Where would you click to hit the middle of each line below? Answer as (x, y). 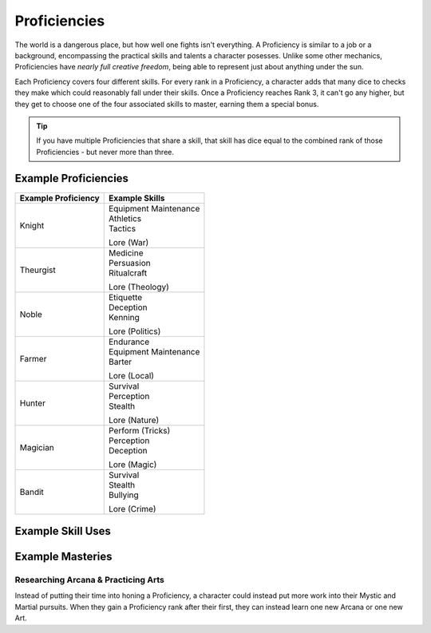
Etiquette (125, 297)
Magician (37, 447)
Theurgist (38, 270)
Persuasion (129, 263)
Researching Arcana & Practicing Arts (90, 580)
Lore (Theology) (138, 287)
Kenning (124, 317)
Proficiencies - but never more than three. (105, 152)
